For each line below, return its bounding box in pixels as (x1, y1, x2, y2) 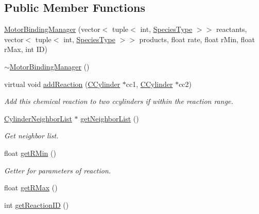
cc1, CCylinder (126, 78, 173, 89)
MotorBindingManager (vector (4, 24, 100, 34)
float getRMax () (4, 182, 58, 193)
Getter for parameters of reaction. (4, 165, 111, 175)
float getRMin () (4, 147, 56, 158)
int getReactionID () (4, 199, 69, 210)
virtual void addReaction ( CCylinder (4, 78, 120, 89)
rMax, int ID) (4, 44, 47, 55)
